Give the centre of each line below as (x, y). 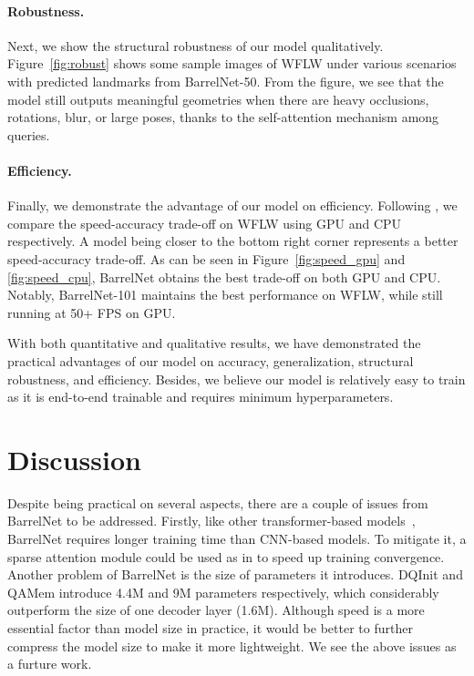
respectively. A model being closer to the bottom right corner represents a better (233, 241)
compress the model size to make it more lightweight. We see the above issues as (232, 645)
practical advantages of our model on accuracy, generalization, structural (211, 360)
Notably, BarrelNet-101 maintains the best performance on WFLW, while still (225, 295)
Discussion (74, 459)
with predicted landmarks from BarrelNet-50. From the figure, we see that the (226, 81)
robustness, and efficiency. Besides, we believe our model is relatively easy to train (237, 379)
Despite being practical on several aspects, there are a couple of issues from (218, 502)
